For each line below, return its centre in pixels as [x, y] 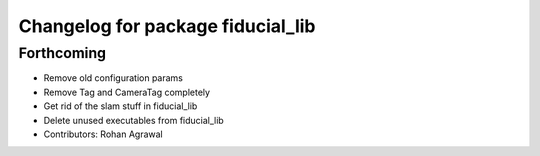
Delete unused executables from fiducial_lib [133, 120]
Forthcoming [62, 53]
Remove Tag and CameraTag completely [126, 92]
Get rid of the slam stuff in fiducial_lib [120, 106]
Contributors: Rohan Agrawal [103, 134]
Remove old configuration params [113, 78]
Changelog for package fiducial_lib [167, 26]
